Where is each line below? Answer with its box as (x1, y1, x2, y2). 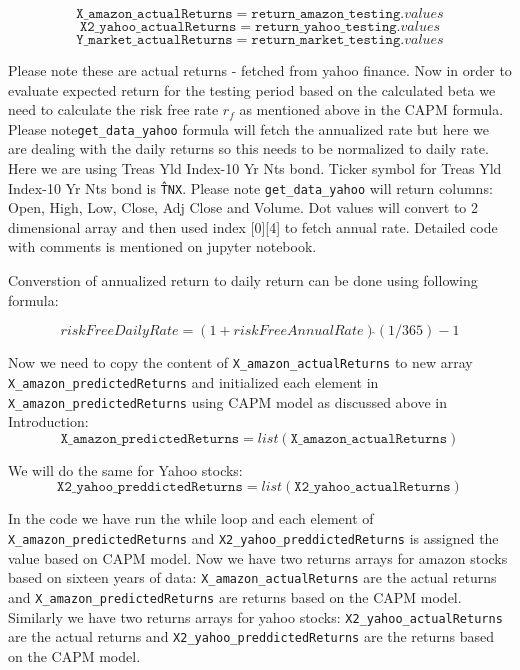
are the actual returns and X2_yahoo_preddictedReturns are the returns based (8, 626, 495, 647)
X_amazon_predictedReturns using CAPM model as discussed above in (8, 391, 447, 412)
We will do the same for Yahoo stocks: (8, 459, 243, 480)
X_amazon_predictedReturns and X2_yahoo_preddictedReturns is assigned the (8, 528, 499, 548)
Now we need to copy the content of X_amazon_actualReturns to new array (8, 352, 473, 373)
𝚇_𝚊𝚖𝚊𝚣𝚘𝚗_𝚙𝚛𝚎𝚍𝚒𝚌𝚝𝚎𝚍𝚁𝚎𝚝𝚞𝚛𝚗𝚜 (60, 431, 240, 446)
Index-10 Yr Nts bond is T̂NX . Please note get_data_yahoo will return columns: (8, 177, 493, 198)
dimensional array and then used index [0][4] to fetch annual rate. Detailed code (8, 216, 498, 237)
